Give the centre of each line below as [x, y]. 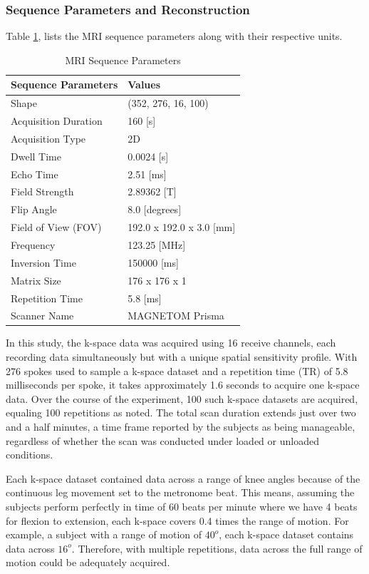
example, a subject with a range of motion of [104, 534]
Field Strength [42, 191]
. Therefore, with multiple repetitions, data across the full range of [217, 548]
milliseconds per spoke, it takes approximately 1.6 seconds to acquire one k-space [183, 385]
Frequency [33, 245]
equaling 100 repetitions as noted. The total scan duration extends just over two [181, 412]
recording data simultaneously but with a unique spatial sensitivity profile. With [182, 357]
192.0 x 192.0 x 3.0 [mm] [182, 227]
